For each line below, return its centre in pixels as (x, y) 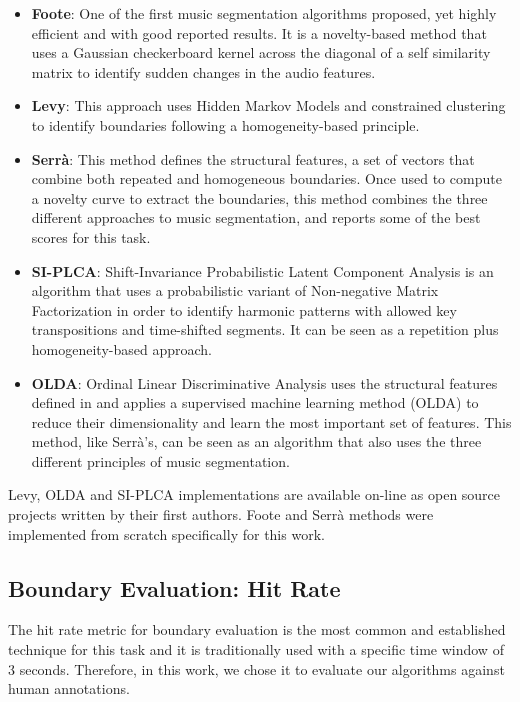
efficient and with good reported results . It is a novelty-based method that (259, 32)
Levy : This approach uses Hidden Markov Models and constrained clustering (268, 105)
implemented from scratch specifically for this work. (166, 533)
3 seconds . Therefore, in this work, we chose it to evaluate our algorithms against (256, 668)
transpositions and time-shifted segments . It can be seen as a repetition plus (265, 329)
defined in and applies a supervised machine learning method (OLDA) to (255, 402)
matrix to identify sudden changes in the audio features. (203, 71)
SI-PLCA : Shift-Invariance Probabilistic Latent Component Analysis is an (262, 270)
